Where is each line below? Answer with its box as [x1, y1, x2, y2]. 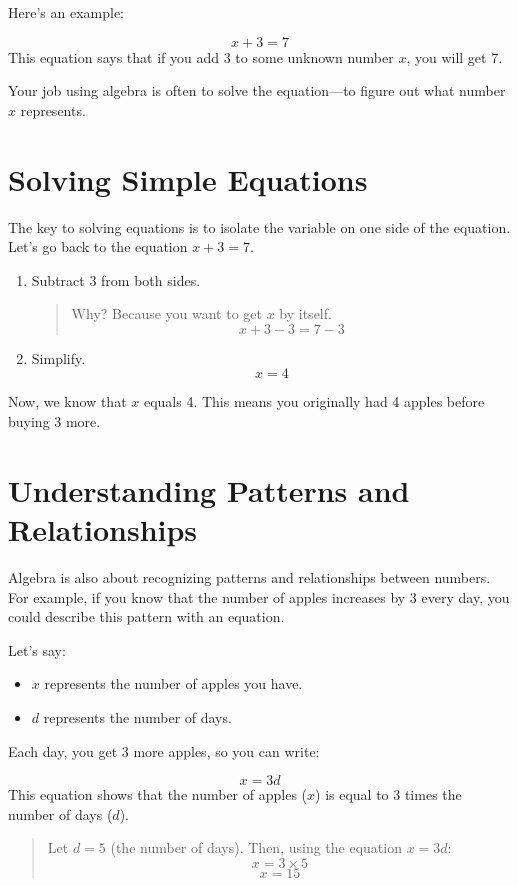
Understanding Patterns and [8, 469, 410, 510]
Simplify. [31, 347, 86, 368]
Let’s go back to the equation [8, 236, 188, 257]
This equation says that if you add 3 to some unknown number [8, 46, 394, 67]
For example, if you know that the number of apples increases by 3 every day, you [8, 586, 510, 607]
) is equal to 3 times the [315, 784, 462, 805]
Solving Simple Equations [8, 158, 368, 199]
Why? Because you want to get [71, 303, 262, 324]
